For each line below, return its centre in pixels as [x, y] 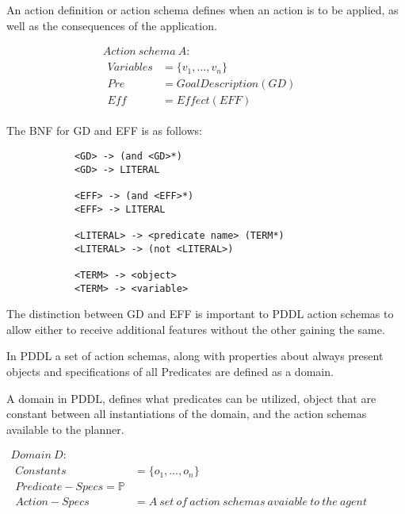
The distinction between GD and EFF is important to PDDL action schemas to [200, 314]
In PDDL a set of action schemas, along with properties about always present [195, 356]
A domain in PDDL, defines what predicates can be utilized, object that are [191, 398]
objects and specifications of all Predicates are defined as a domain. [170, 371]
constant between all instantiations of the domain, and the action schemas [187, 414]
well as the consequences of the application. [112, 25]
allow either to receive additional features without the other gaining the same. [196, 329]
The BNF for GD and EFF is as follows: [104, 130]
